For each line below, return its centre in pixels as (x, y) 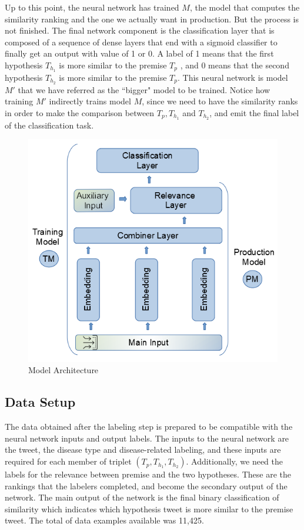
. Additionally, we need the (235, 461)
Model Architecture (64, 370)
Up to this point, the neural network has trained (92, 7)
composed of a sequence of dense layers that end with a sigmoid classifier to (141, 42)
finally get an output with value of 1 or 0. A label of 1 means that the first (139, 53)
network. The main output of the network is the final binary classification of (142, 497)
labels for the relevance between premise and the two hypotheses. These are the (148, 474)
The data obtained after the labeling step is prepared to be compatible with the (149, 427)
